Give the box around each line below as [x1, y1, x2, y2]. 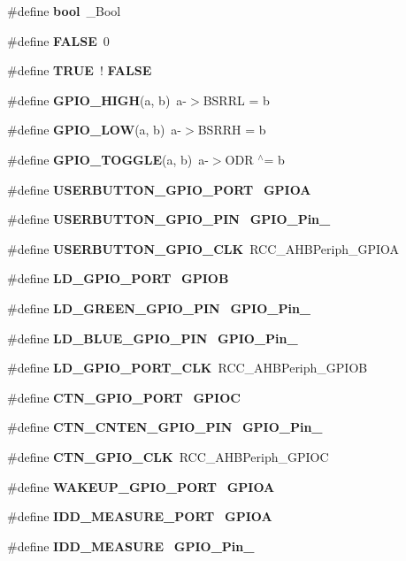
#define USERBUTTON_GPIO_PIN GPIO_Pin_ [7, 210, 331, 228]
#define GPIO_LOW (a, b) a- [7, 120, 182, 139]
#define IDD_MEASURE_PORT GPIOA [7, 507, 272, 526]
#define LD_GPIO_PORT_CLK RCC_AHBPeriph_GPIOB [7, 358, 368, 377]
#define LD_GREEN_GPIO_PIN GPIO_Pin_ [7, 298, 310, 317]
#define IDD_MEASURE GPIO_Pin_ [7, 536, 255, 555]
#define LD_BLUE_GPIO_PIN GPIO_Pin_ [7, 328, 298, 347]
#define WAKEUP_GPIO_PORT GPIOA [7, 477, 275, 496]
